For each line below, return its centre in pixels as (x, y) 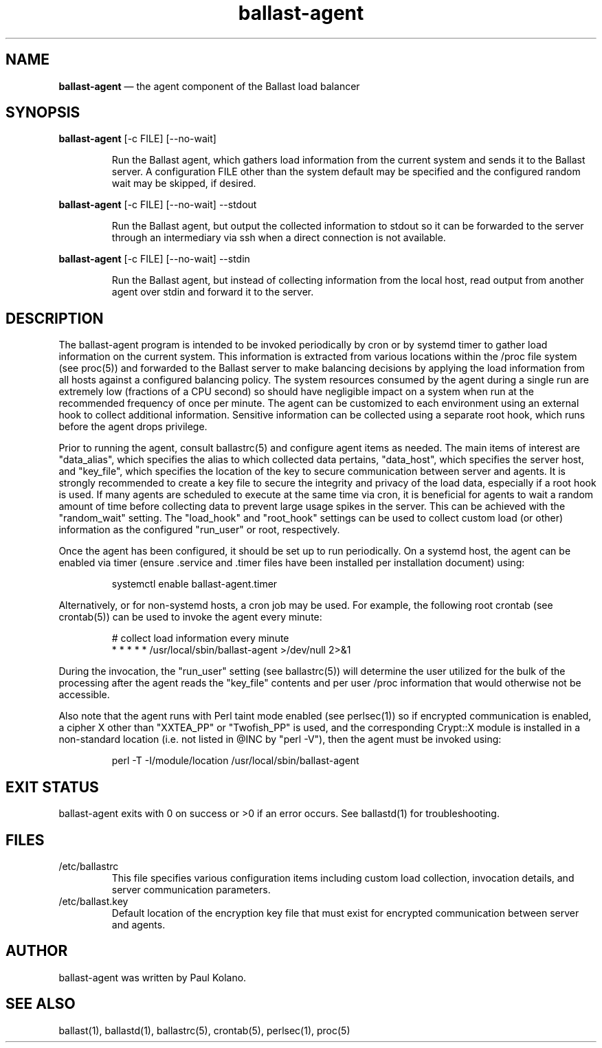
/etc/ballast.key (93, 901)
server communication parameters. (191, 889)
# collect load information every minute (200, 638)
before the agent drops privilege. (133, 427)
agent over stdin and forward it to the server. (213, 292)
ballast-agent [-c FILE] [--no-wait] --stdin (154, 259)
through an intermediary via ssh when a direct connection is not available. (279, 238)
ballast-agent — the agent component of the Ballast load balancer (209, 86)
